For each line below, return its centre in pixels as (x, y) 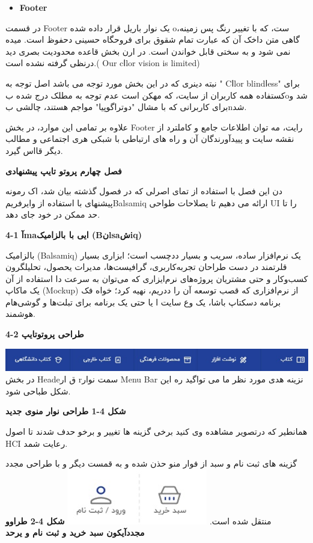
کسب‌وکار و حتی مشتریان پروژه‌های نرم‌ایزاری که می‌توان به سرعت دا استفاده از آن (157, 278)
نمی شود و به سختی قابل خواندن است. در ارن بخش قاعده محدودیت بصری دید (148, 51)
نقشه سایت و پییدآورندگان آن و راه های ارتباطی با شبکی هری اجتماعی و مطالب (150, 139)
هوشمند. (20, 314)
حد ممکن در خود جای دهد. (53, 214)
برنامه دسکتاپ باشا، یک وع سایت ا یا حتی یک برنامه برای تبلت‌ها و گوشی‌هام (143, 302)
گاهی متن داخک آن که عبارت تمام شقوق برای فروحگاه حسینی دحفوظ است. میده (153, 39)
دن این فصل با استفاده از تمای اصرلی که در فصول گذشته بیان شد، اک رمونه (144, 191)
